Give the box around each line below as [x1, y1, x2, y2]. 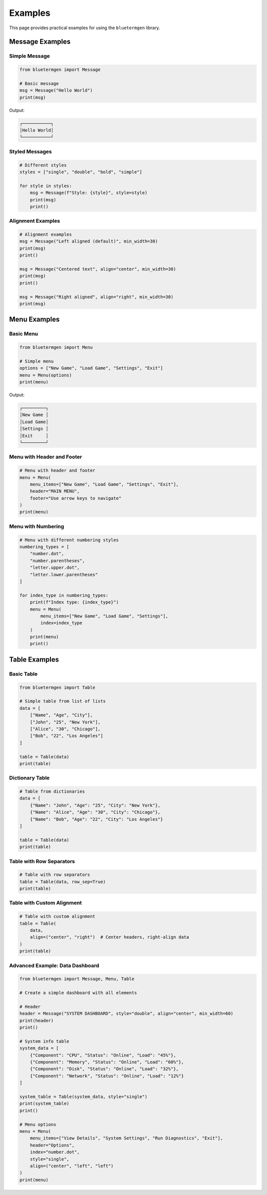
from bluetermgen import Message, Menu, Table [19, 976, 134, 982]
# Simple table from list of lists [19, 698, 106, 704]
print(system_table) [19, 1101, 69, 1106]
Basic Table [9, 670, 38, 677]
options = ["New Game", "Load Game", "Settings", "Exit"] [19, 365, 163, 371]
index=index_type [40, 620, 83, 626]
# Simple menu [19, 358, 54, 364]
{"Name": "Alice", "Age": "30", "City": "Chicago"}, [30, 810, 161, 815]
